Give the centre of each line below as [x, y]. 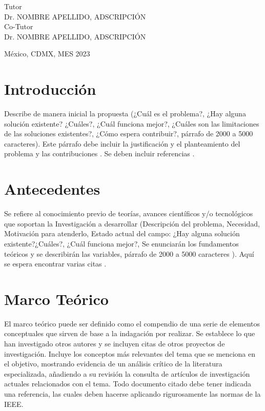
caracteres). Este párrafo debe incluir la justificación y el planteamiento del [122, 143]
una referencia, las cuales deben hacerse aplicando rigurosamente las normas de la [132, 394]
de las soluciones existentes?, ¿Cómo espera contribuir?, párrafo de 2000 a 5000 [129, 133]
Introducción [50, 89]
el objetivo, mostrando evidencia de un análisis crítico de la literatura [113, 364]
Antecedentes [52, 189]
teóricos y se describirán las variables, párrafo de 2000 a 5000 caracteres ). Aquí [129, 253]
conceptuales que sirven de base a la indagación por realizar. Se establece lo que [130, 333]
